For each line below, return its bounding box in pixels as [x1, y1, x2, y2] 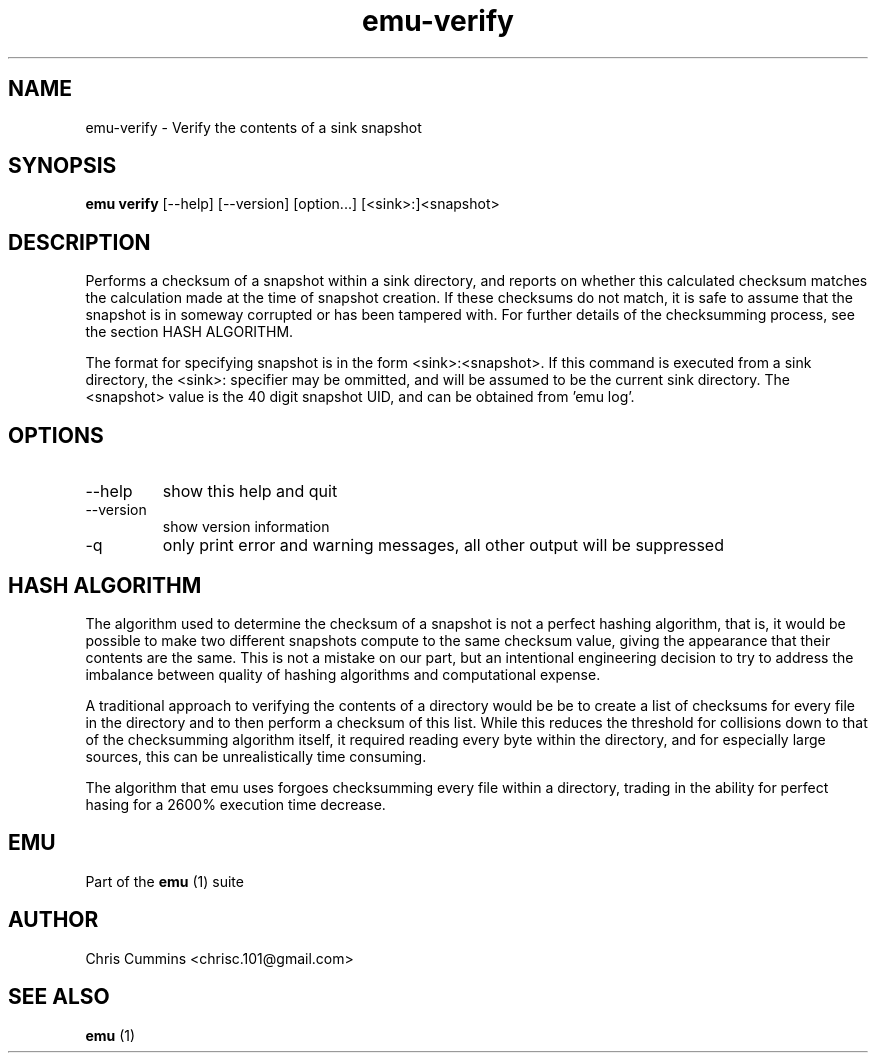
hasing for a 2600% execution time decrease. [85, 795, 386, 813]
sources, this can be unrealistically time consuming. [85, 747, 427, 765]
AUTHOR [8, 907, 99, 933]
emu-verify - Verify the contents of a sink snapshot [85, 118, 422, 136]
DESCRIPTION [8, 229, 151, 255]
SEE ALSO [8, 984, 110, 1010]
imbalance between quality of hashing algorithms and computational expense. [85, 665, 601, 683]
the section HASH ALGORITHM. [85, 323, 294, 341]
